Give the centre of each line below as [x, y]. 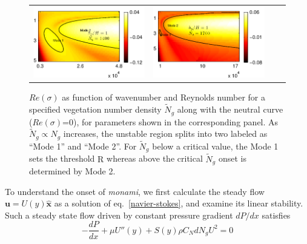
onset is [232, 158]
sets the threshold [62, 158]
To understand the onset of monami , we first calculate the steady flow [135, 191]
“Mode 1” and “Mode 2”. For [83, 146]
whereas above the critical [155, 158]
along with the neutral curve [230, 109]
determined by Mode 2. [72, 171]
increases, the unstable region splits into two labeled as [165, 134]
